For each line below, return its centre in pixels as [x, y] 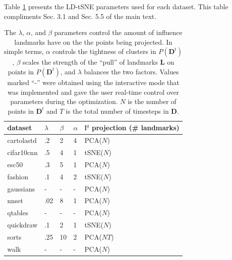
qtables [18, 213]
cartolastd [22, 140]
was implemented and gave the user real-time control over [93, 92]
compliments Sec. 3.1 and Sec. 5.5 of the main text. [80, 16]
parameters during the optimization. [64, 101]
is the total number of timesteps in [117, 111]
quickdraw [23, 225]
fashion [18, 176]
